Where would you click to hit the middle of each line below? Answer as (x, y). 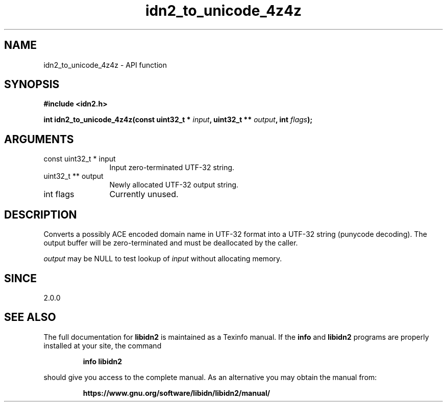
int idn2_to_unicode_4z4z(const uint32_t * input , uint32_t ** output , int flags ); (178, 120)
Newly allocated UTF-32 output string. (174, 185)
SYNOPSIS (32, 85)
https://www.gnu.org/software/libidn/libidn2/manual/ (177, 393)
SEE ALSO (30, 317)
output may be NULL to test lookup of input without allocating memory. (163, 259)
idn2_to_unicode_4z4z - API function (105, 65)
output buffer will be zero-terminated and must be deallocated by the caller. (171, 243)
